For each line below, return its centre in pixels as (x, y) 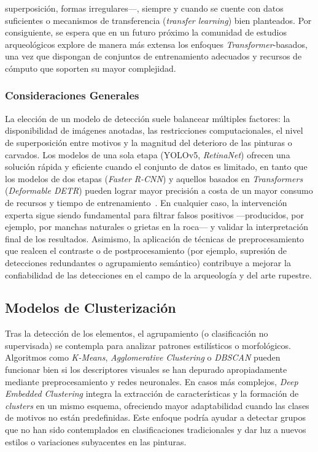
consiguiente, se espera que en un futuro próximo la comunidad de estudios (146, 32)
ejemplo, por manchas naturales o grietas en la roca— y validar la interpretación (157, 227)
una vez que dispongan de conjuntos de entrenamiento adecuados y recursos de (153, 56)
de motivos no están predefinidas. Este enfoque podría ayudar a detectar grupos (156, 417)
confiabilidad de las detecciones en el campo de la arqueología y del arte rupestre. (158, 274)
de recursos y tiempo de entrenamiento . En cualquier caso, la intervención (146, 202)
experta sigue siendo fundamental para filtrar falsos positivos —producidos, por (154, 214)
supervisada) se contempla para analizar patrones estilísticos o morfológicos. (148, 345)
